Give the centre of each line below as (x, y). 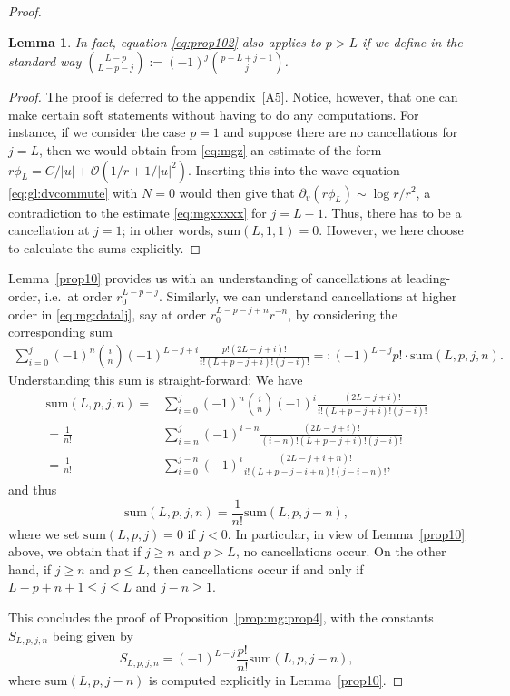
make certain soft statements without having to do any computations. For (214, 114)
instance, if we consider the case (97, 132)
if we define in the (412, 41)
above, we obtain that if (75, 551)
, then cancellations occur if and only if (255, 569)
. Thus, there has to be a (392, 212)
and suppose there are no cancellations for (341, 132)
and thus (33, 489)
